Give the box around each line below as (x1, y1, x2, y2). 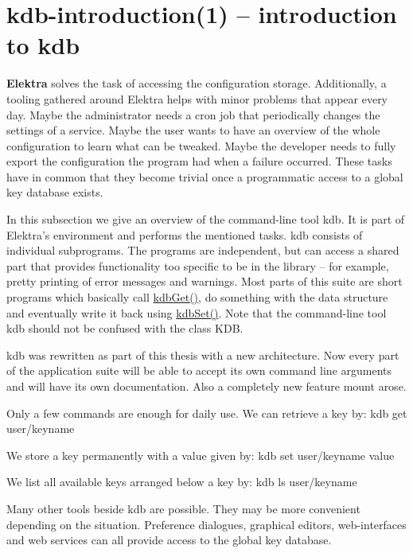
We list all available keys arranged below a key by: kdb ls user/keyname (6, 473, 357, 490)
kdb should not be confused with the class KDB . (6, 320, 244, 337)
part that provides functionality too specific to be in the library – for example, (6, 257, 389, 274)
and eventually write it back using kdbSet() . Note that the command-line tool (6, 304, 387, 321)
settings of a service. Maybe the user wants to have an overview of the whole (6, 122, 380, 138)
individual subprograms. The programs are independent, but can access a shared (6, 242, 399, 259)
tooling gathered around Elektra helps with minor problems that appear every (6, 90, 388, 107)
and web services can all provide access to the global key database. (6, 532, 332, 548)
